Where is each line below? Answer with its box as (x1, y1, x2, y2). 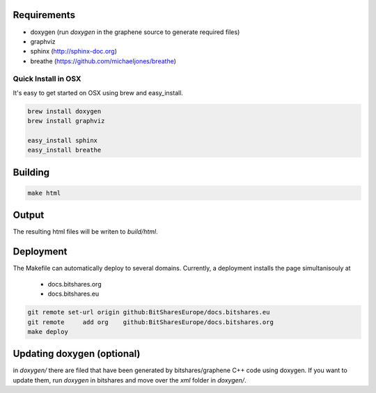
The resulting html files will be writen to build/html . (13, 227, 158, 236)
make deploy (27, 328, 69, 335)
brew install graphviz (27, 117, 105, 125)
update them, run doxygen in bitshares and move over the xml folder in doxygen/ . (13, 376, 246, 384)
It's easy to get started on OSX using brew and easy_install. (13, 88, 184, 97)
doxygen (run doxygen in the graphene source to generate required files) (30, 28, 240, 36)
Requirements (13, 9, 76, 21)
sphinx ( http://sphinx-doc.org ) (30, 47, 118, 56)
